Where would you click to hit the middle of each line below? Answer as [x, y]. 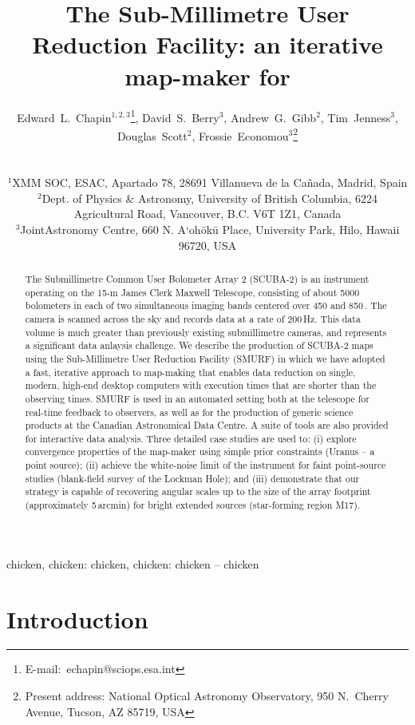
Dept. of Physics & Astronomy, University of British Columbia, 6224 [209, 198]
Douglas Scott [152, 135]
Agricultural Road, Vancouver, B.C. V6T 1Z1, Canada [207, 214]
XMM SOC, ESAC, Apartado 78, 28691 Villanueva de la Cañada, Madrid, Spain [210, 182]
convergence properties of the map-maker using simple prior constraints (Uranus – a [200, 452]
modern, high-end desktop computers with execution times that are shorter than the [201, 385]
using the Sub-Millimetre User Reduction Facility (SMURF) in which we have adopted [205, 358]
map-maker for [207, 75]
